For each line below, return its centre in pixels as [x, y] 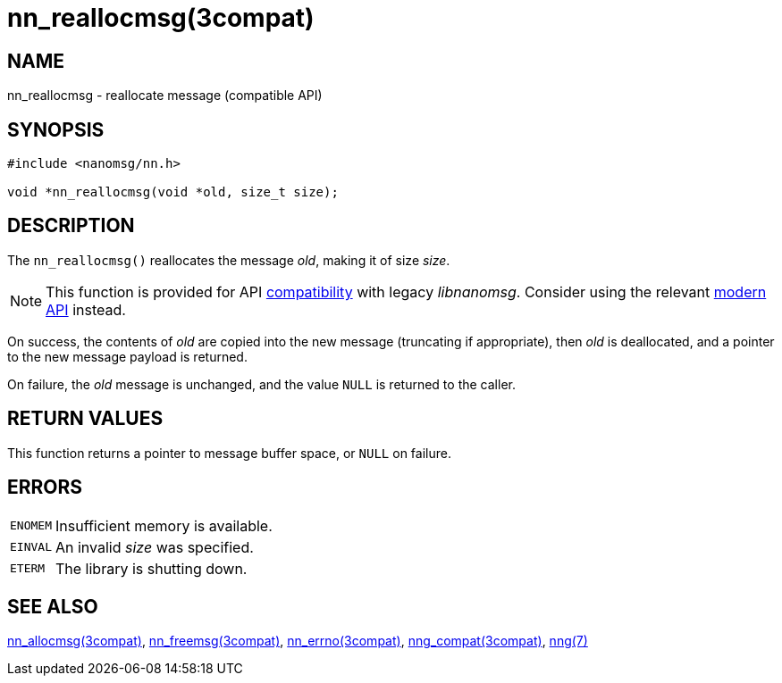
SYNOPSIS [56, 129]
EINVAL [31, 547]
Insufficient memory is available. [164, 525]
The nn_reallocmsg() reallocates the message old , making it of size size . [229, 260]
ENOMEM [31, 526]
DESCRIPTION [71, 226]
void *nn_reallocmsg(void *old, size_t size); [173, 192]
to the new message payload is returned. [127, 356]
